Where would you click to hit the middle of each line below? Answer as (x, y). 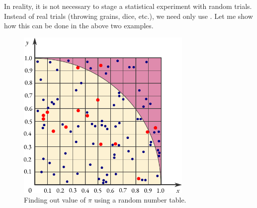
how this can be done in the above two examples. (79, 26)
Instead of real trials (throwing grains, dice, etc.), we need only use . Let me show (128, 16)
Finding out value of (55, 200)
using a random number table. (140, 200)
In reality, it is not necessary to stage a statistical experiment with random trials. (128, 6)
